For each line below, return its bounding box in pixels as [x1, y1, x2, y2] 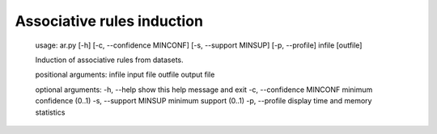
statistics [35, 107, 66, 117]
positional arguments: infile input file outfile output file [35, 69, 215, 80]
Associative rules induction [15, 12, 204, 30]
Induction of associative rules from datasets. [35, 55, 184, 65]
